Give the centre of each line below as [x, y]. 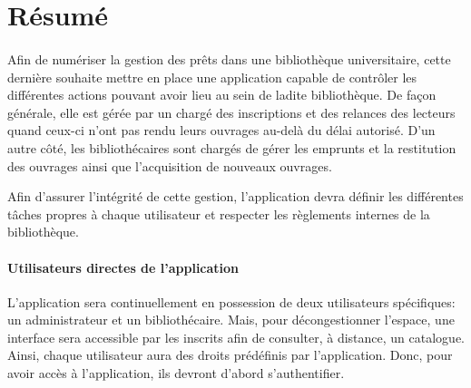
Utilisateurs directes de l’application [123, 267]
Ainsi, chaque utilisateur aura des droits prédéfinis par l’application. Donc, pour [230, 355]
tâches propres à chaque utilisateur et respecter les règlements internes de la [219, 213]
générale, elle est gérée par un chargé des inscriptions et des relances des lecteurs [231, 112]
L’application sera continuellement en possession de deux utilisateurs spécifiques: [231, 301]
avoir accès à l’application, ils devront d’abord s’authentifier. [176, 373]
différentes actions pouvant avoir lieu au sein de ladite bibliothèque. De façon [222, 95]
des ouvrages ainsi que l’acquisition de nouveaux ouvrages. [170, 165]
